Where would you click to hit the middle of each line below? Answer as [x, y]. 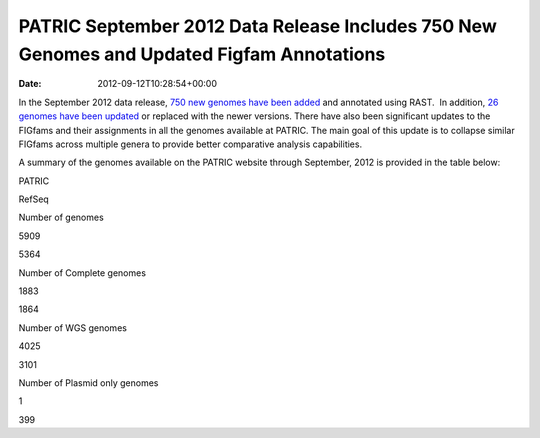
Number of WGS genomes [72, 327]
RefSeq [33, 199]
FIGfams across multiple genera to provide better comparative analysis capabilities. [190, 144]
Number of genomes [61, 217]
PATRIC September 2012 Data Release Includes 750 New [257, 26]
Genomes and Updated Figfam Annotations [202, 54]
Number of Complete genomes [82, 272]
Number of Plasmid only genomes [88, 382]
